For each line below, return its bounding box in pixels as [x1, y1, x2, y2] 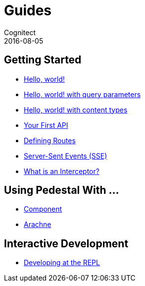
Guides [4, 2, 52, 19]
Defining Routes [24, 136, 76, 145]
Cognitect [4, 28, 36, 37]
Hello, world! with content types [24, 105, 128, 114]
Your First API [24, 120, 68, 129]
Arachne [24, 220, 51, 229]
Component [24, 205, 62, 214]
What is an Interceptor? [24, 167, 99, 175]
